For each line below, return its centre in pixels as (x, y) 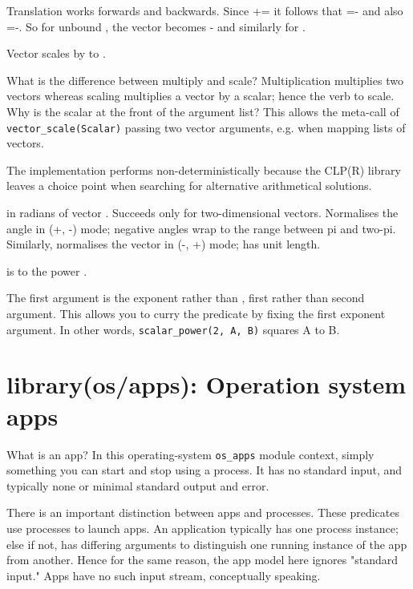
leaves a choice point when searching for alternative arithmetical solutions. (189, 186)
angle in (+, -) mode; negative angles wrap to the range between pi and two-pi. (201, 228)
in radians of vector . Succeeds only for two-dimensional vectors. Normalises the (202, 212)
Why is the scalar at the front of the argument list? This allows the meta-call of (203, 111)
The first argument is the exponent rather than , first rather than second (186, 298)
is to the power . (47, 270)
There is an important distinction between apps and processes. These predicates (203, 512)
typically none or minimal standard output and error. (138, 485)
